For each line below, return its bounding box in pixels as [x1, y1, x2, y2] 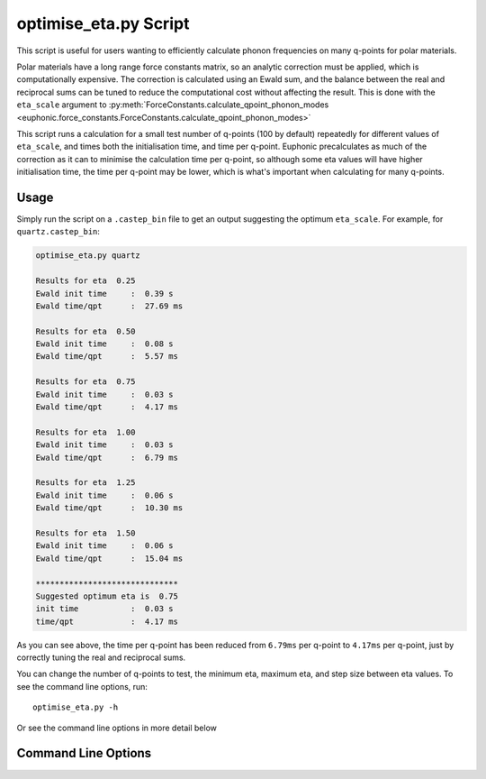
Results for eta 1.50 [35, 527, 136, 538]
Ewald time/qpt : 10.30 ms [35, 503, 184, 513]
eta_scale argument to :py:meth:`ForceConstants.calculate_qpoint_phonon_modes [16, 99, 329, 110]
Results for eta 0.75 [35, 377, 136, 387]
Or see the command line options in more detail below [16, 722, 218, 733]
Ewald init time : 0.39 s [35, 289, 175, 298]
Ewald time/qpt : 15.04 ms [35, 553, 184, 564]
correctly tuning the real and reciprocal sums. [16, 652, 186, 663]
